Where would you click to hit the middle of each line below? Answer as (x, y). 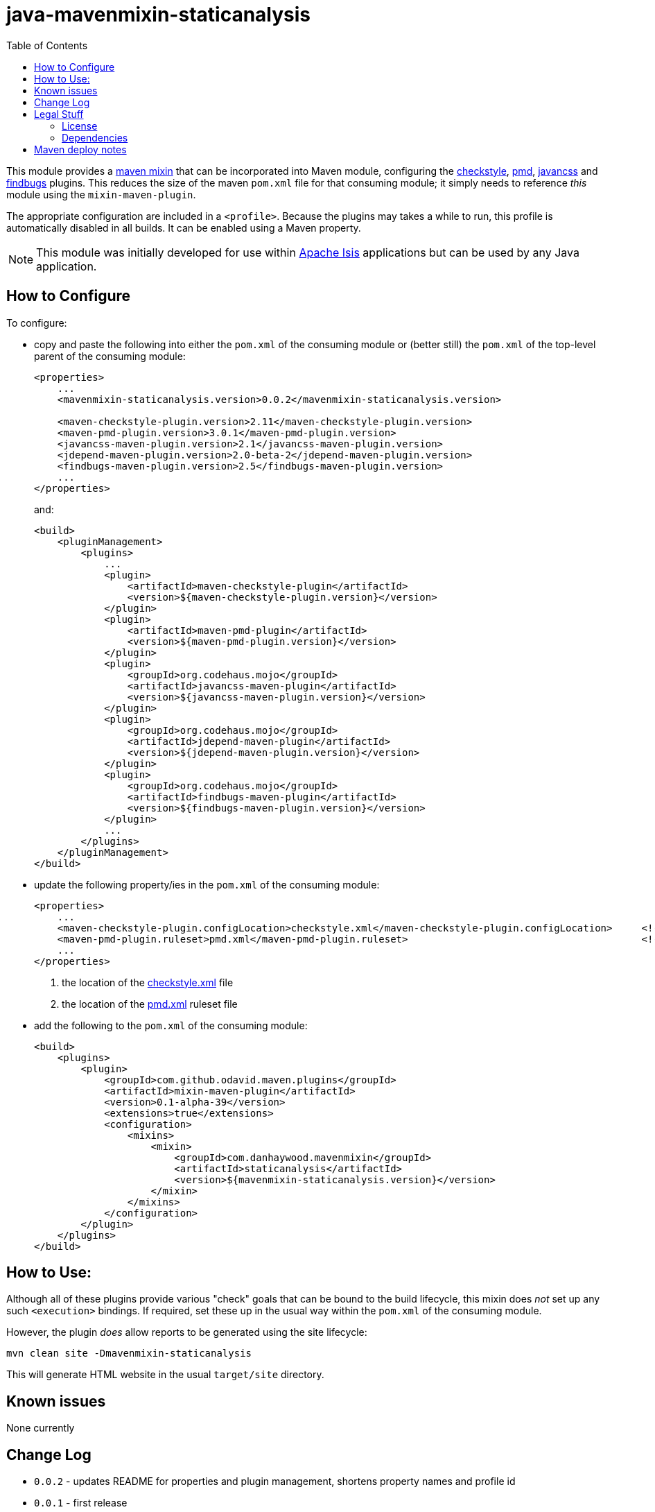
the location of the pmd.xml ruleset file (150, 1004)
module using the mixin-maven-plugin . (101, 194)
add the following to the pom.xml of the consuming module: (171, 1025)
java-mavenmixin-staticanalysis (159, 15)
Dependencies (95, 137)
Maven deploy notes (80, 149)
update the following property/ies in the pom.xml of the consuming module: (207, 884)
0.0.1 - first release (81, 1503)
